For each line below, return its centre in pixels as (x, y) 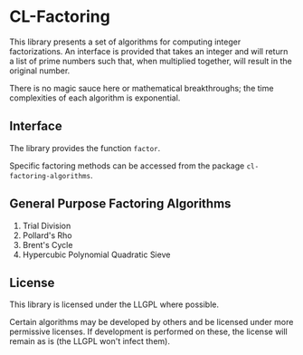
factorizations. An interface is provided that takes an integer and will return (149, 51)
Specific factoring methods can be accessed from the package (127, 166)
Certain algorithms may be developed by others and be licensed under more (151, 322)
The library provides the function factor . (85, 148)
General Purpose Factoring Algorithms (120, 204)
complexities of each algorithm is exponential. (95, 98)
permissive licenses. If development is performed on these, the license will (148, 331)
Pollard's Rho (47, 235)
